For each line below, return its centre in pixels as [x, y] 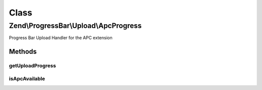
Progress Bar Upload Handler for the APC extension [61, 38]
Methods [23, 52]
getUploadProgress [33, 66]
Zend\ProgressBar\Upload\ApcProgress [75, 26]
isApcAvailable [27, 78]
